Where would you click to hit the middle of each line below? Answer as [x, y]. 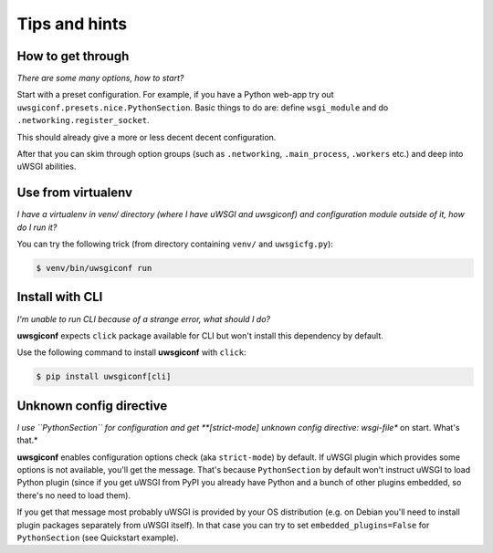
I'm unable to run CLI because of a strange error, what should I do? [144, 318]
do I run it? [37, 227]
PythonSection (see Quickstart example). [98, 537]
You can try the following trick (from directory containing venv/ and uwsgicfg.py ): [175, 244]
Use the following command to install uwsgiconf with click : [131, 352]
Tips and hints [72, 24]
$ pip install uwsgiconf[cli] [104, 377]
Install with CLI [60, 297]
